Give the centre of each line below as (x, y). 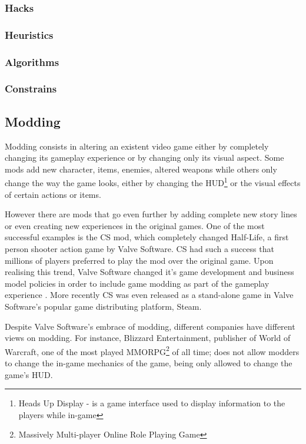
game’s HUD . (29, 374)
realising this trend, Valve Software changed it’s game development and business (149, 272)
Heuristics (29, 34)
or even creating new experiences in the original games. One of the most (135, 225)
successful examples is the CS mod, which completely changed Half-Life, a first (147, 237)
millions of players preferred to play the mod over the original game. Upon (139, 260)
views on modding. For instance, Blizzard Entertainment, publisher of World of (148, 338)
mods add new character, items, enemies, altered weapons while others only (141, 169)
